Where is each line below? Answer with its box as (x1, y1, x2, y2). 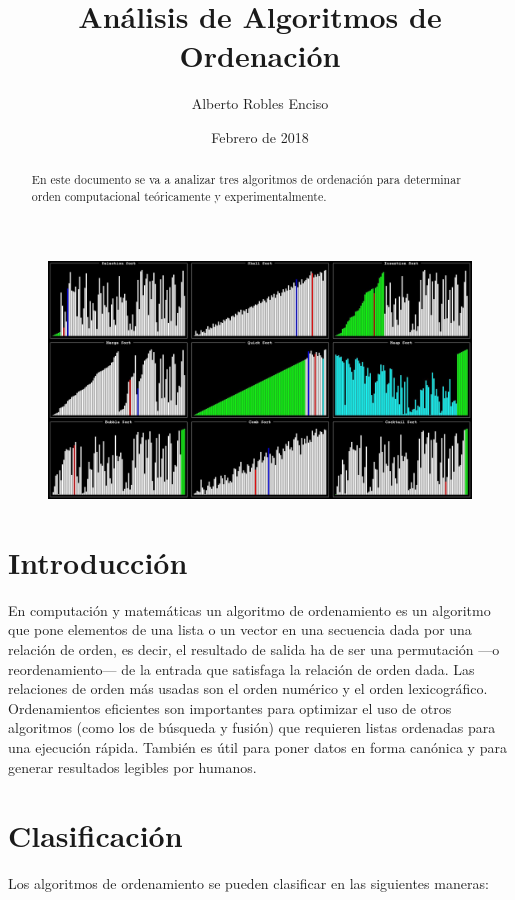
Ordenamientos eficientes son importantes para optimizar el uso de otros (8, 697, 452, 718)
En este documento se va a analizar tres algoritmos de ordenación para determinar (31, 171, 461, 188)
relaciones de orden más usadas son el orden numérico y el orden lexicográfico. (8, 678, 488, 699)
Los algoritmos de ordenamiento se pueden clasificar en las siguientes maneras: (8, 873, 489, 894)
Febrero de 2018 (211, 126, 309, 147)
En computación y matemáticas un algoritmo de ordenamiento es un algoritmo (8, 599, 491, 620)
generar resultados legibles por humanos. (8, 756, 257, 777)
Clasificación (8, 815, 183, 856)
